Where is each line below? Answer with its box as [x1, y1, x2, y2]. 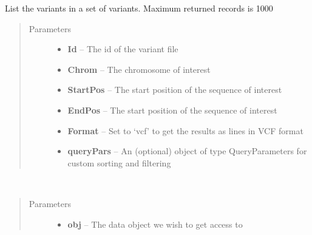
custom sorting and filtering [67, 156, 171, 169]
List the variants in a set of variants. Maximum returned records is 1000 [5, 2, 273, 14]
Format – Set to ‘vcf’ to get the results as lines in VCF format [67, 124, 304, 137]
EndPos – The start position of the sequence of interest [67, 103, 277, 116]
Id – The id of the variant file [67, 43, 178, 55]
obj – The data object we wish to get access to [67, 217, 243, 230]
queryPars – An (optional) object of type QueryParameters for [67, 145, 307, 157]
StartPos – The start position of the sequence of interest [67, 83, 282, 96]
